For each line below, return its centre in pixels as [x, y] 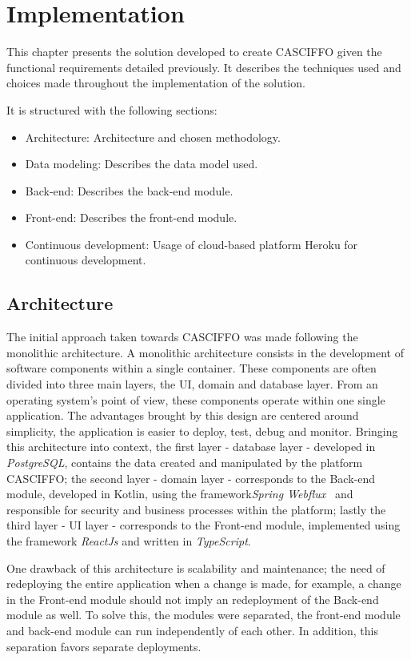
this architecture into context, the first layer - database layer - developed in [191, 447]
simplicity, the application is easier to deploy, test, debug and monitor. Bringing [202, 431]
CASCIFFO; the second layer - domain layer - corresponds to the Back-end [191, 478]
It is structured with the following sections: [112, 109]
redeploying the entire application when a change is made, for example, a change [204, 584]
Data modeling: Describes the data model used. [142, 164]
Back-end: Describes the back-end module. [129, 190]
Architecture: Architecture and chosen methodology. [153, 137]
